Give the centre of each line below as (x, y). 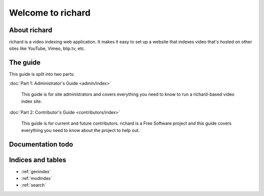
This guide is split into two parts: (42, 74)
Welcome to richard (50, 13)
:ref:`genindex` (36, 172)
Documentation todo (41, 144)
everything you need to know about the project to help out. (80, 130)
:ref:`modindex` (37, 178)
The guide (25, 63)
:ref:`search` (34, 185)
